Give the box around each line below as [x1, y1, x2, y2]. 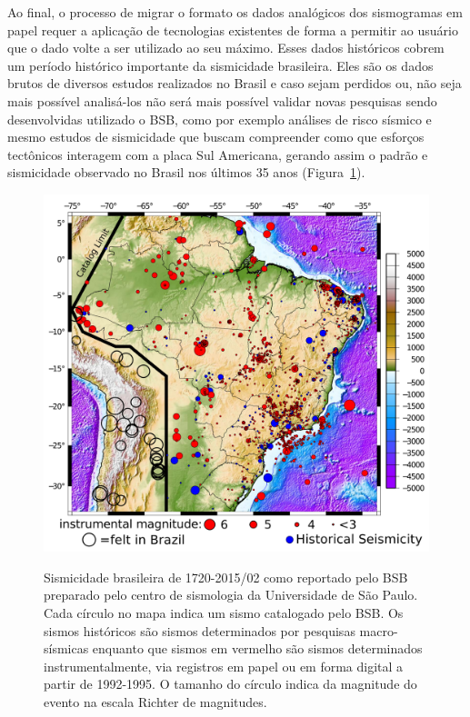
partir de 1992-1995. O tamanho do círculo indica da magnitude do [44, 674, 417, 693]
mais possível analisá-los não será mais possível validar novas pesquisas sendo [7, 91, 437, 110]
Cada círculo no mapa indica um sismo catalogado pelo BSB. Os [44, 603, 404, 622]
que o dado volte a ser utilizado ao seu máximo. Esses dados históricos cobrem [7, 38, 445, 57]
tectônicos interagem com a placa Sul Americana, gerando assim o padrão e [7, 144, 428, 164]
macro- [359, 621, 398, 640]
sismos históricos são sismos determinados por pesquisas [44, 621, 355, 640]
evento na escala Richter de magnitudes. [44, 692, 267, 712]
